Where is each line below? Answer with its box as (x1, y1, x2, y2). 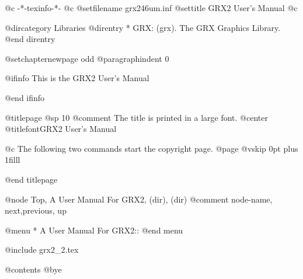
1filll (5, 154, 20, 166)
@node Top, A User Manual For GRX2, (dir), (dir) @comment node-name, (5, 193, 273, 205)
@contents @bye (5, 263, 62, 275)
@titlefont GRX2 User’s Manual (5, 123, 117, 135)
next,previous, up (5, 204, 67, 217)
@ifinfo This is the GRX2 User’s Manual (5, 72, 149, 84)
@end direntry (5, 33, 55, 45)
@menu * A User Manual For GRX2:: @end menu (5, 224, 183, 236)
